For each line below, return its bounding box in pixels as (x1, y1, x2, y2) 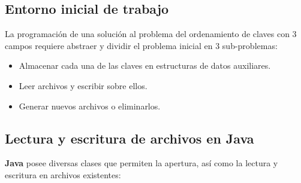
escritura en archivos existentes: (5, 168, 121, 181)
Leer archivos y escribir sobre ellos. (19, 79, 148, 91)
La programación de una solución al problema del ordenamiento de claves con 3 (5, 28, 297, 40)
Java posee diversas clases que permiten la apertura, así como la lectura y (5, 157, 278, 169)
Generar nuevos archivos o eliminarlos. (19, 99, 161, 112)
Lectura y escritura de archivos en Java (5, 129, 254, 147)
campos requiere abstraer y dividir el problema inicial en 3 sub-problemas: (5, 39, 278, 51)
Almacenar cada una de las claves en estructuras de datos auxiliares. (19, 59, 271, 72)
